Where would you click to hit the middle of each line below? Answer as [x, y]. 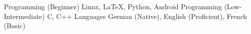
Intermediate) [25, 16]
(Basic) [15, 25]
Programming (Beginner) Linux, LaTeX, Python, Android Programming [113, 6]
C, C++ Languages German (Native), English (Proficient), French [147, 16]
